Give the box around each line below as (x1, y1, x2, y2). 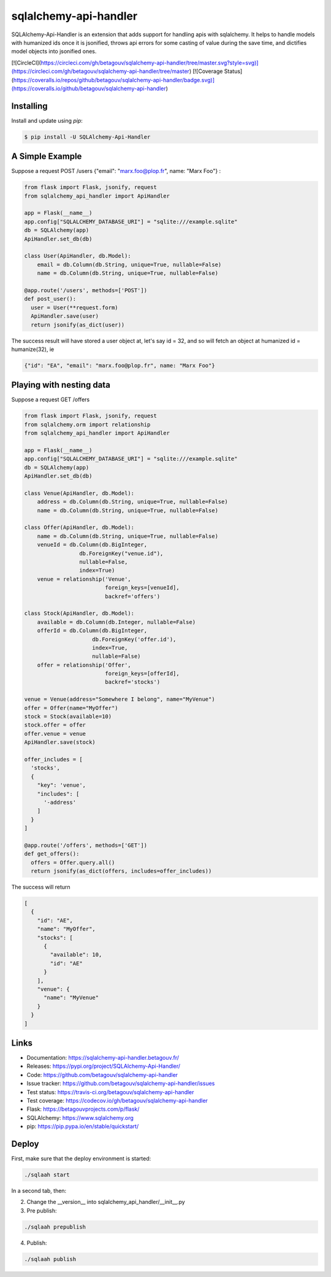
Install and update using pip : (11, 117, 83, 124)
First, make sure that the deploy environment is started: (11, 1155, 151, 1162)
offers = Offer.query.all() (31, 859, 115, 866)
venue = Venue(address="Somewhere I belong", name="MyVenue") (24, 696, 215, 703)
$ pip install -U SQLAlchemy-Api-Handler (24, 133, 151, 141)
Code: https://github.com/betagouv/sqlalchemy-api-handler (26, 1071, 178, 1078)
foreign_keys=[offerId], (105, 670, 180, 677)
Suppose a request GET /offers (11, 396, 90, 403)
